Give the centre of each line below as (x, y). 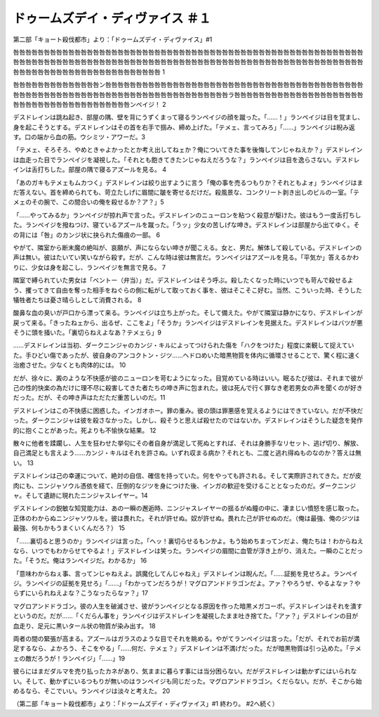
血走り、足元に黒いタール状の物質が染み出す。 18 (84, 626)
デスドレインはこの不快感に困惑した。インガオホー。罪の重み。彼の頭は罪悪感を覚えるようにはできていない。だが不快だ (188, 411)
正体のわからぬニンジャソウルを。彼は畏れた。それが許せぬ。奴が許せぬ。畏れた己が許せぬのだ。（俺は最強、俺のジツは (186, 518)
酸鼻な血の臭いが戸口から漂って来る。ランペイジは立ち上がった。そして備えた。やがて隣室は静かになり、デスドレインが (188, 313)
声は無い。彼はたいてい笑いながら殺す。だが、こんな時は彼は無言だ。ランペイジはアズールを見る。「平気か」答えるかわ (186, 257)
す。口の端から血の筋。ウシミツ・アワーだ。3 (79, 137)
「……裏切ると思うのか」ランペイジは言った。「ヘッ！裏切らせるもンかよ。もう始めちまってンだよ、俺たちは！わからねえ (188, 541)
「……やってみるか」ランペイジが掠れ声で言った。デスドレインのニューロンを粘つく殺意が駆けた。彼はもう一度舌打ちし (187, 215)
